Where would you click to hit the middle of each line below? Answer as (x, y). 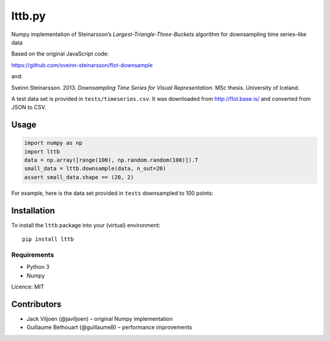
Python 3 (38, 267)
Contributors (36, 304)
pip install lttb (48, 239)
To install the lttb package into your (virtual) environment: (86, 225)
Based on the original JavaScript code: (60, 54)
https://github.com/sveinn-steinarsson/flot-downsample (82, 65)
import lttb (42, 152)
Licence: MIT (28, 287)
